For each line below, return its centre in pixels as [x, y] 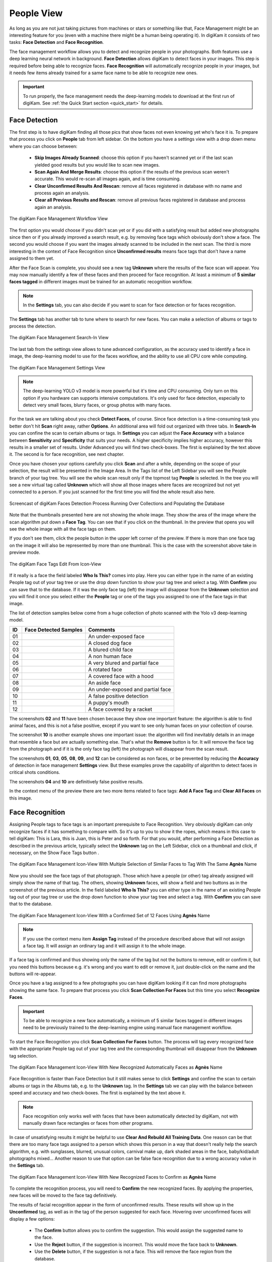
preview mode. [25, 552]
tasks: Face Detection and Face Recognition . [57, 42]
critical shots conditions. [35, 772]
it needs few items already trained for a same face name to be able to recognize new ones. [104, 73]
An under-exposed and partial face [130, 689]
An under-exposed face [116, 636]
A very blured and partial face [123, 663]
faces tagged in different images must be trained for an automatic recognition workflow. [101, 282]
